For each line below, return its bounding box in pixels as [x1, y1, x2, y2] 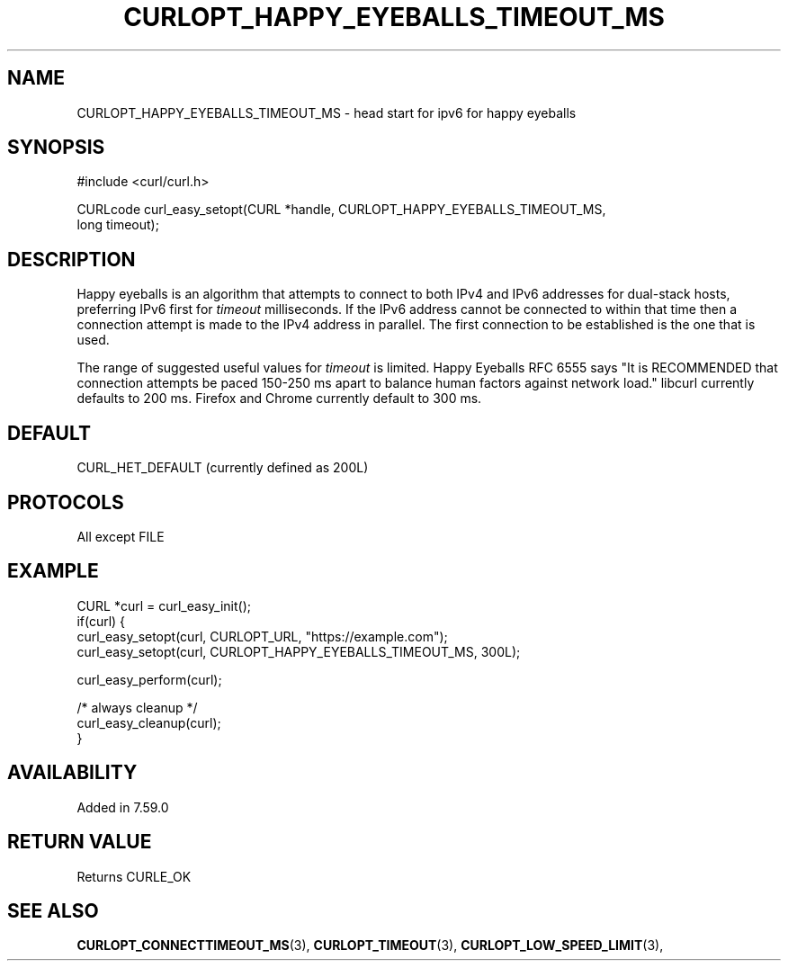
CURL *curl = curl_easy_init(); [76, 597, 251, 614]
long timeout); [76, 217, 159, 233]
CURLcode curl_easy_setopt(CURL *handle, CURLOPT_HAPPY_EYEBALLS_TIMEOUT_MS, [76, 202, 606, 218]
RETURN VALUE [7, 830, 152, 854]
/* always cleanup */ [76, 699, 198, 715]
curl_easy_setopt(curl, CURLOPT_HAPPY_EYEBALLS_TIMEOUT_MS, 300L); [76, 643, 521, 659]
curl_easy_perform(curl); [76, 671, 222, 687]
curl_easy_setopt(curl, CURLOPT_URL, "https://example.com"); [76, 628, 448, 644]
